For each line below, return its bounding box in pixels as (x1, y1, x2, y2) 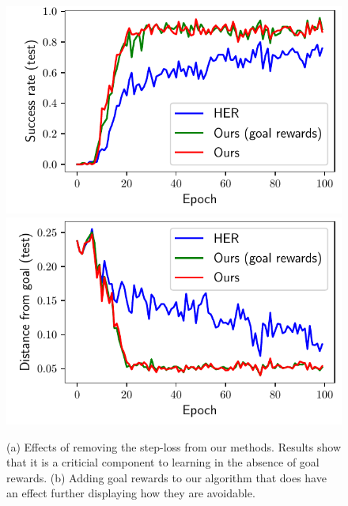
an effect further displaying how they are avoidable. (6, 485, 255, 501)
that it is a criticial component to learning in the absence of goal (6, 454, 320, 470)
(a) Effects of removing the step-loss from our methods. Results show (6, 438, 342, 455)
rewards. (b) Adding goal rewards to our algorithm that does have (6, 469, 327, 485)
